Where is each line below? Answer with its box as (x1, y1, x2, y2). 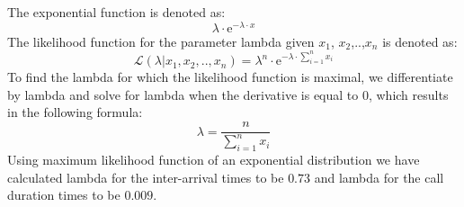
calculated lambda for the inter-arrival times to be (7, 167, 284, 186)
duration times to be (7, 185, 120, 204)
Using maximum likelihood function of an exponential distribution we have (7, 150, 420, 169)
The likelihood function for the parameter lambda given (7, 31, 315, 50)
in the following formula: (7, 103, 143, 121)
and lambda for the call (314, 167, 444, 186)
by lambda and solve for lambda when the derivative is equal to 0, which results (7, 85, 449, 103)
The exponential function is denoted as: (7, 3, 226, 21)
